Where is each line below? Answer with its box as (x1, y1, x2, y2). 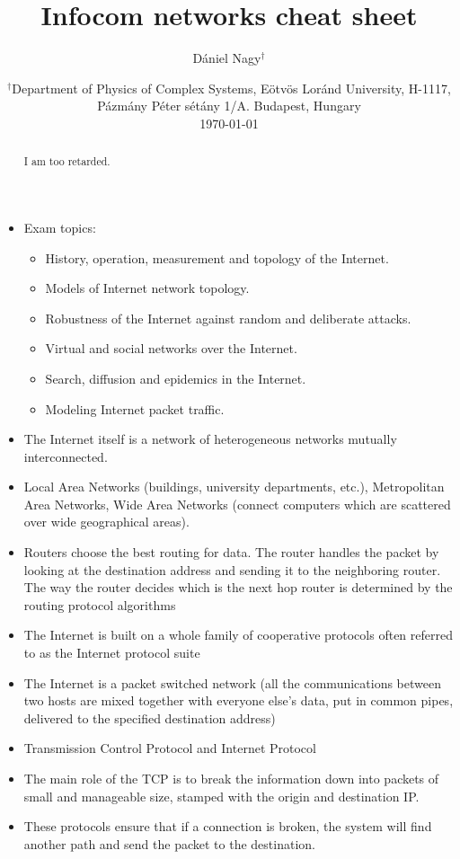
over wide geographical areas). (23, 512, 190, 531)
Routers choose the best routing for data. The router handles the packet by (23, 543, 439, 562)
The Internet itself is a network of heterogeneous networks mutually (23, 429, 397, 448)
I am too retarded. (23, 154, 111, 169)
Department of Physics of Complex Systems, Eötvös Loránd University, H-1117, (12, 78, 451, 97)
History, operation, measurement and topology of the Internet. (45, 248, 389, 267)
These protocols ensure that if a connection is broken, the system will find (23, 817, 432, 836)
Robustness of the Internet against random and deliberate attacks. (45, 308, 411, 327)
